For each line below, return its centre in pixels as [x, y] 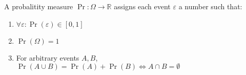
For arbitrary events [48, 57]
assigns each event [142, 6]
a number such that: [210, 6]
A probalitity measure [39, 6]
